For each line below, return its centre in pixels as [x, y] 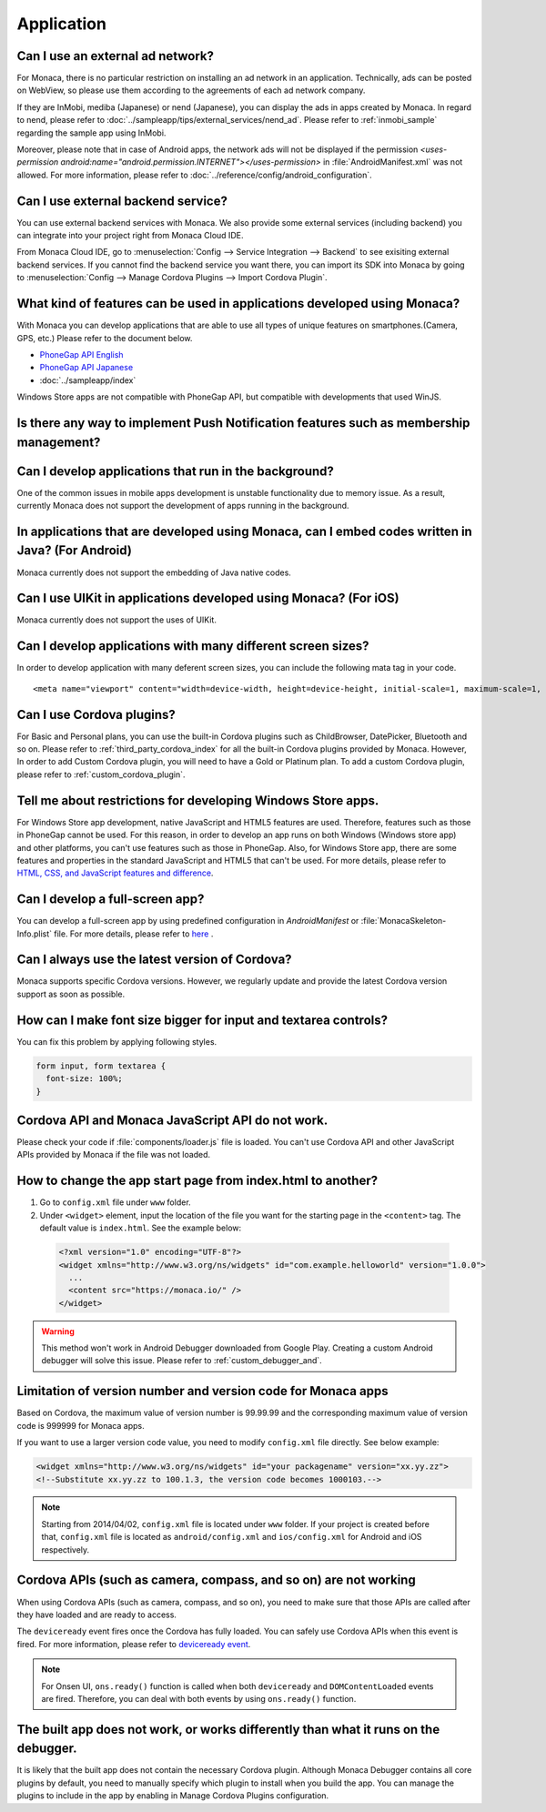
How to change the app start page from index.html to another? [197, 1181]
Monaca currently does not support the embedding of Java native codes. [154, 572]
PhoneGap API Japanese [86, 368]
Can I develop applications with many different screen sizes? [193, 646]
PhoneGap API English [81, 354]
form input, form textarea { [101, 1066]
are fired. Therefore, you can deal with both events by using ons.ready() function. [199, 1698]
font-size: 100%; [84, 1079]
